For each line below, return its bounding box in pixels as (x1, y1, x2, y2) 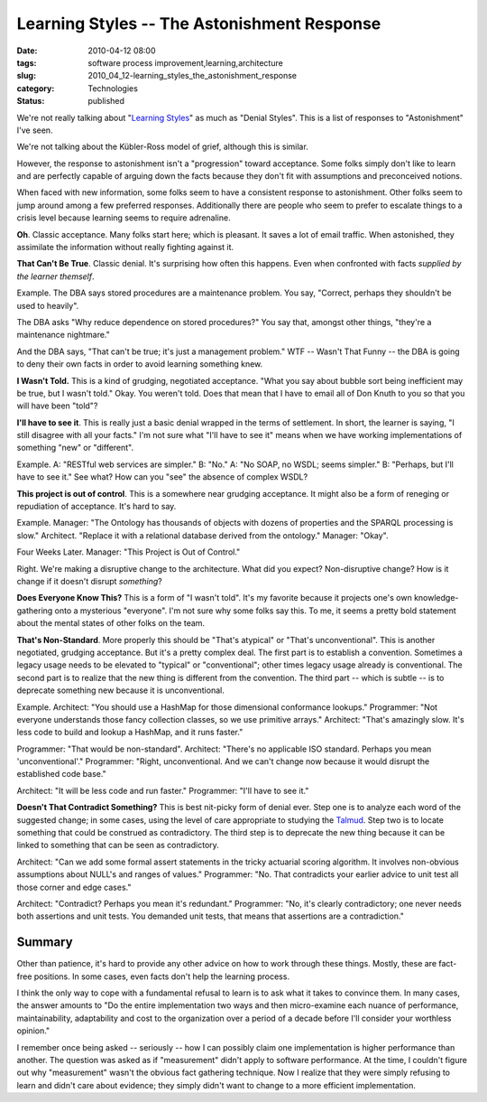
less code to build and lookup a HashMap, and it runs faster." (16, 727, 243, 738)
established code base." (16, 769, 107, 780)
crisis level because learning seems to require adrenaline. (16, 212, 231, 223)
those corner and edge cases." (16, 882, 132, 892)
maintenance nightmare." (16, 330, 110, 341)
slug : (16, 70, 36, 81)
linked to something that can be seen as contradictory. (16, 840, 220, 851)
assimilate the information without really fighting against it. (16, 242, 234, 253)
